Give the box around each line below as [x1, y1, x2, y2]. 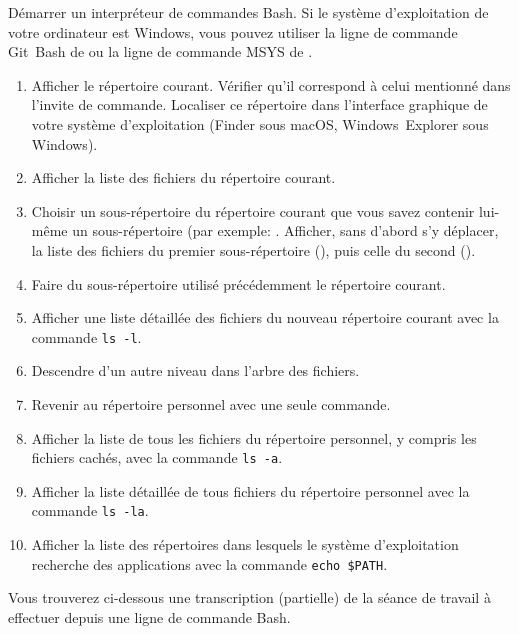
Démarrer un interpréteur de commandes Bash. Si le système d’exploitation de [8, 2, 489, 22]
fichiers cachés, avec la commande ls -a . [31, 447, 283, 468]
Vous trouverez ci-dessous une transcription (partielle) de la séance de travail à [8, 587, 491, 608]
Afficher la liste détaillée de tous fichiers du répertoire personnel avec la [31, 480, 470, 501]
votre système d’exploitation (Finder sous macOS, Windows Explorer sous [31, 113, 489, 134]
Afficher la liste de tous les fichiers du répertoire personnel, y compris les [31, 427, 477, 448]
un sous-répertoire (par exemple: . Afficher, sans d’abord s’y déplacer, [72, 220, 499, 241]
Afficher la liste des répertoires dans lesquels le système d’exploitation [31, 534, 459, 555]
